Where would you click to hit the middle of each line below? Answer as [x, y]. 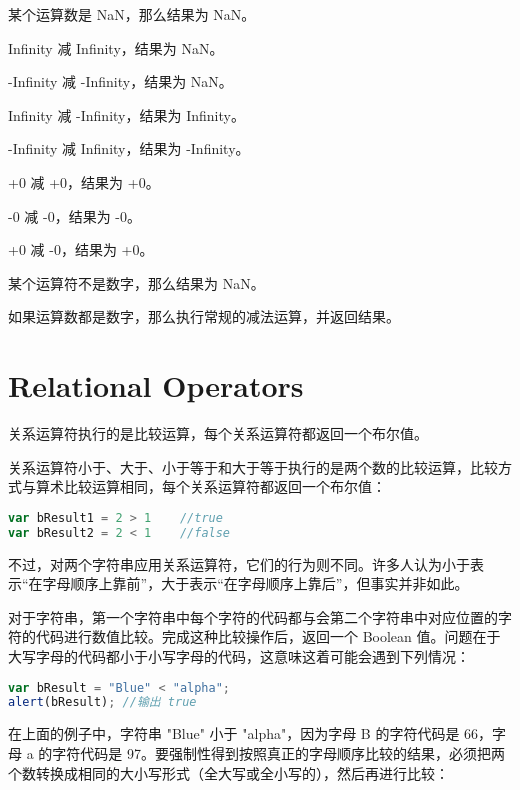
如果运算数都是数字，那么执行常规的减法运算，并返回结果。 [204, 316]
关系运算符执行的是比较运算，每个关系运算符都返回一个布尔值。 [218, 433]
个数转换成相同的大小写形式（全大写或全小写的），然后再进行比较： [228, 772]
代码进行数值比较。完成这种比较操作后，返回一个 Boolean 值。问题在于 [268, 636]
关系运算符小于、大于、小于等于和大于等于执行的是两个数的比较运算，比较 [253, 466]
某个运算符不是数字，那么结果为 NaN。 [136, 282]
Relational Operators [156, 385]
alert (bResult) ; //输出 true [102, 702]
